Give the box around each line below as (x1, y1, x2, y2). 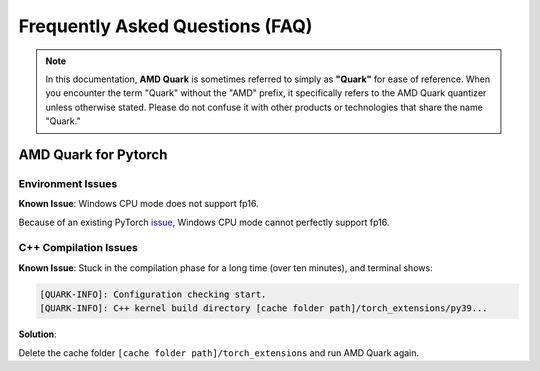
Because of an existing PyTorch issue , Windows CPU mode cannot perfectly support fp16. (18, 216, 390, 228)
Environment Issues (18, 176, 118, 190)
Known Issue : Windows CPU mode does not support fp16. (18, 198, 259, 210)
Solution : (18, 328, 57, 340)
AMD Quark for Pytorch (18, 146, 168, 163)
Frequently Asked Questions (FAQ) (18, 15, 313, 37)
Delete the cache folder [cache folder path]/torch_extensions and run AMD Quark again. (18, 346, 420, 359)
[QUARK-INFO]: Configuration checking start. (39, 288, 267, 300)
